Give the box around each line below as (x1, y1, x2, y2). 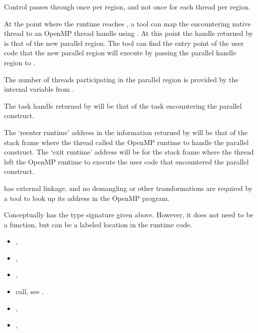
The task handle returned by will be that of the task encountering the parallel (4, 100, 242, 111)
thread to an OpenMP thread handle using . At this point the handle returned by (4, 28, 253, 38)
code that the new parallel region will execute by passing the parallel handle (4, 47, 236, 58)
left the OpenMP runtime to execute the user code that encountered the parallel (4, 156, 249, 166)
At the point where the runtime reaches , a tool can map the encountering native (4, 18, 251, 28)
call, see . (15, 286, 44, 297)
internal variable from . (4, 84, 75, 94)
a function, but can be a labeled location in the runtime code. (4, 219, 192, 229)
